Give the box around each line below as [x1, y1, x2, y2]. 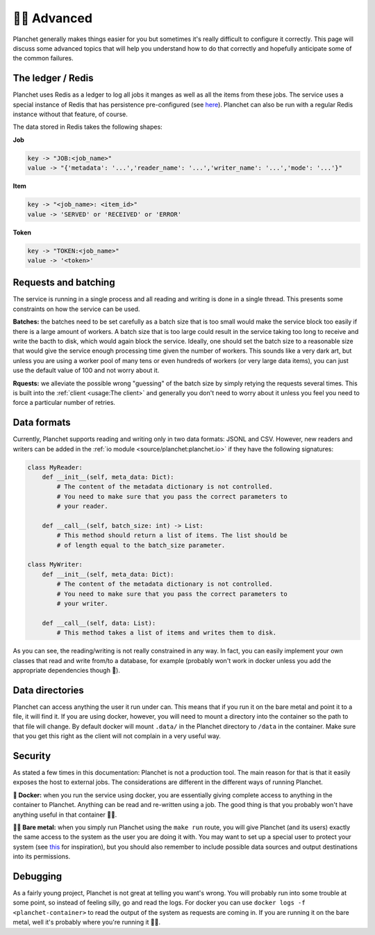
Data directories [12, 684, 85, 696]
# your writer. [56, 600, 109, 608]
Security [12, 750, 51, 762]
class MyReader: [27, 463, 83, 471]
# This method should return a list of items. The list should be [56, 532, 288, 539]
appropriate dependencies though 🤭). [12, 666, 121, 674]
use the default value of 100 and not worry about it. [12, 366, 160, 375]
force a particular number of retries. [12, 399, 116, 407]
